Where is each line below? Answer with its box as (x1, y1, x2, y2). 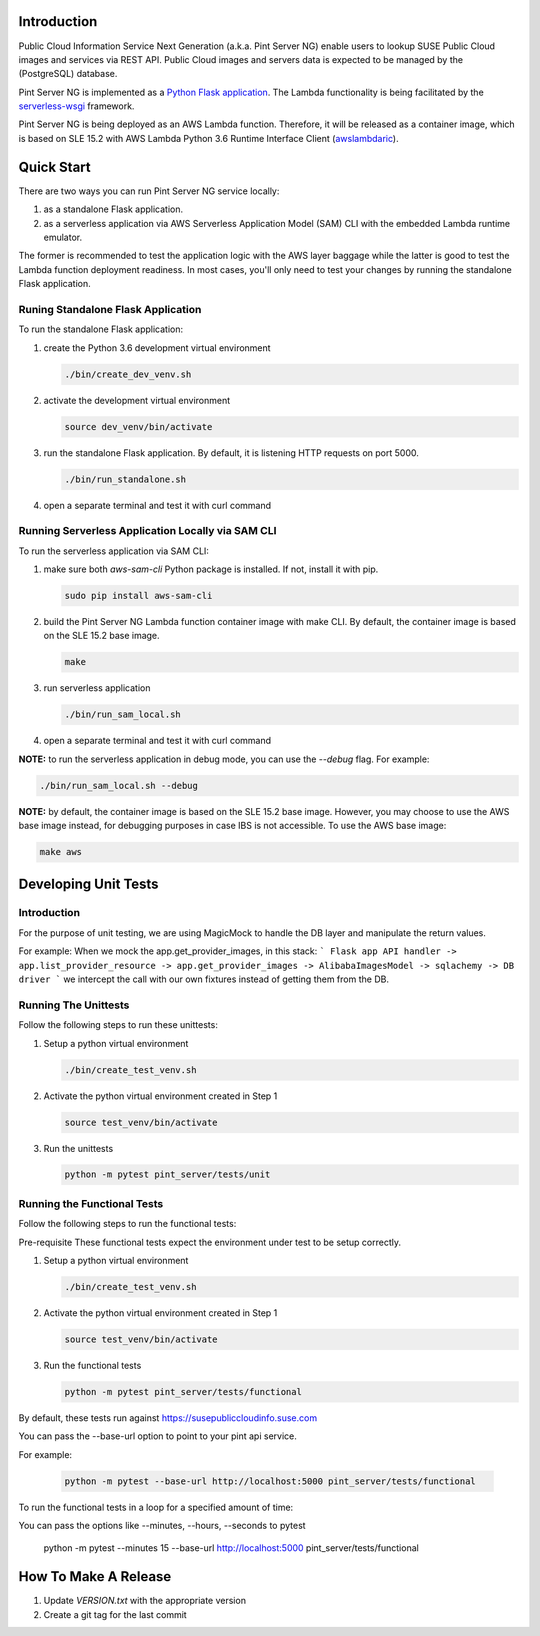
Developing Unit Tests (18, 875, 159, 892)
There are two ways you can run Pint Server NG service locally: (18, 185, 280, 197)
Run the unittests (43, 1142, 114, 1154)
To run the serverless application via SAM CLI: (18, 545, 210, 557)
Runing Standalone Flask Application (18, 302, 202, 316)
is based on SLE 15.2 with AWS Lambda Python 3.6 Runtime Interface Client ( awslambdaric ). (18, 132, 399, 144)
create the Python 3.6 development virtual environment (43, 341, 271, 354)
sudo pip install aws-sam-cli (64, 590, 213, 602)
